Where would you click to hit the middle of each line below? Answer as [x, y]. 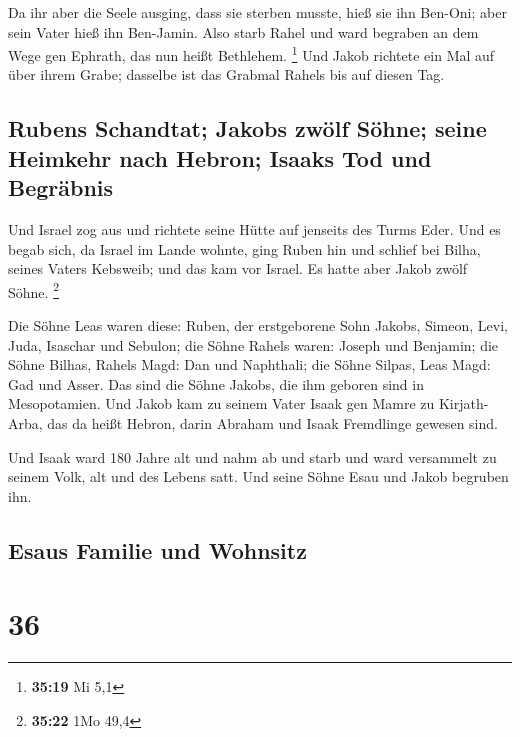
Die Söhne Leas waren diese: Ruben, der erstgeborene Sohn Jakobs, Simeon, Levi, [258, 325]
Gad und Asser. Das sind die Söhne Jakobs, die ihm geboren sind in [216, 383]
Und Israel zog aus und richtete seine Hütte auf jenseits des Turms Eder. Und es [254, 229]
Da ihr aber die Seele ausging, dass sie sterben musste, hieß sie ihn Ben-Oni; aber [257, 12]
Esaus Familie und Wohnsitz [157, 549]
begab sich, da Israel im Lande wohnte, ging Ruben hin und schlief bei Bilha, [244, 248]
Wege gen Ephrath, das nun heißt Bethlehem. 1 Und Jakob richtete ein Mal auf [251, 53]
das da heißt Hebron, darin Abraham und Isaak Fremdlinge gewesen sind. [272, 423]
